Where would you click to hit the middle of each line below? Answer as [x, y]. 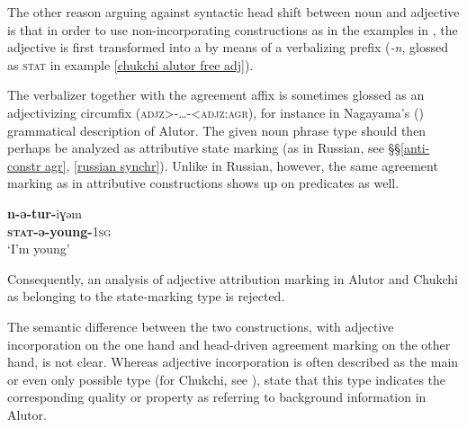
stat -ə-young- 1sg [59, 231]
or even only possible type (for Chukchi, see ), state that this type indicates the [227, 379]
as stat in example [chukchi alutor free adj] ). [130, 64]
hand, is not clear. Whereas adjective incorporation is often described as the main [233, 362]
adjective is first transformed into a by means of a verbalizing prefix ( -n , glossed [228, 47]
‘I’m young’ [39, 249]
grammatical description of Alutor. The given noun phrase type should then [217, 130]
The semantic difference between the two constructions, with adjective [201, 326]
